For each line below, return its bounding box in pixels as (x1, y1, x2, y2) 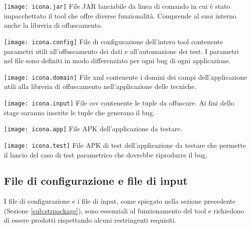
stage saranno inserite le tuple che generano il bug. (4, 107, 155, 117)
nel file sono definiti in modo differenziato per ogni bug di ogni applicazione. (4, 55, 231, 66)
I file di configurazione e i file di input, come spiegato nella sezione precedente (4, 196, 236, 206)
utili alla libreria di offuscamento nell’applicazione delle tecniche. (4, 81, 197, 91)
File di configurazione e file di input (4, 173, 188, 188)
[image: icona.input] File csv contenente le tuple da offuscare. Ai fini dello (4, 97, 234, 107)
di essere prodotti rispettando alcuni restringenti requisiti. (4, 215, 177, 225)
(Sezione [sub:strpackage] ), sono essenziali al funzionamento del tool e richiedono (4, 205, 244, 215)
